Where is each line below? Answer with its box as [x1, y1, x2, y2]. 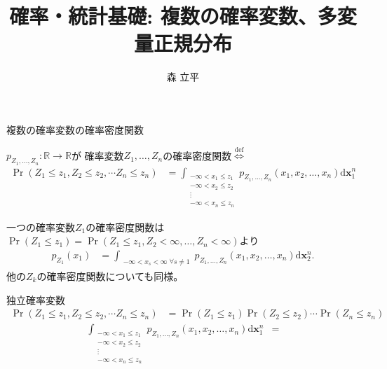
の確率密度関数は [86, 219, 165, 234]
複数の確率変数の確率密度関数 [6, 122, 144, 137]
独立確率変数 [6, 292, 65, 307]
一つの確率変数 [6, 219, 75, 234]
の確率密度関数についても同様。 [36, 269, 184, 283]
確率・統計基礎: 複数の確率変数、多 [9, 1, 337, 30]
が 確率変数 [71, 148, 124, 162]
